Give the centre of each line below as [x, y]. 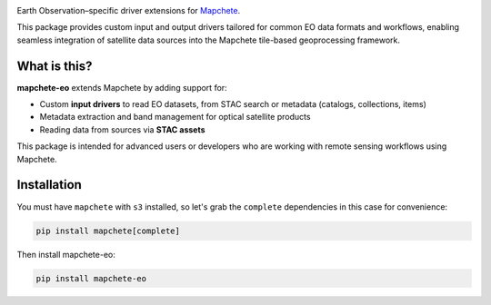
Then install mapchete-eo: [66, 254]
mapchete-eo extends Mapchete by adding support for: [122, 87]
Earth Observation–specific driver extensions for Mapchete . [129, 10]
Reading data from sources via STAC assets [122, 129]
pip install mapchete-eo [91, 278]
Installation [49, 185]
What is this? [55, 66]
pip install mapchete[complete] [108, 231]
